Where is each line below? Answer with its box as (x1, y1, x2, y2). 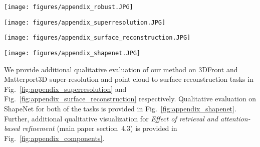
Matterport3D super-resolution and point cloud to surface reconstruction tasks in (4, 74, 253, 84)
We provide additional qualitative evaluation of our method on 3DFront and (4, 64, 238, 74)
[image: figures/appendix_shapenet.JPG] (4, 49, 141, 57)
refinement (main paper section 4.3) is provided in (22, 123, 177, 133)
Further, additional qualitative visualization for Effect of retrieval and (4, 113, 218, 123)
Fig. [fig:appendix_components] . (4, 132, 105, 143)
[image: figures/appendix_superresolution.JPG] (4, 19, 166, 26)
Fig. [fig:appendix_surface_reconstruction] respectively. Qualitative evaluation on (4, 93, 256, 104)
